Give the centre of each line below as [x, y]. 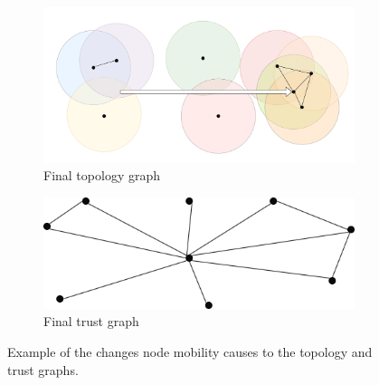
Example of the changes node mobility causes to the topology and [190, 352]
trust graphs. [43, 369]
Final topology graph [102, 175]
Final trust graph [91, 321]
